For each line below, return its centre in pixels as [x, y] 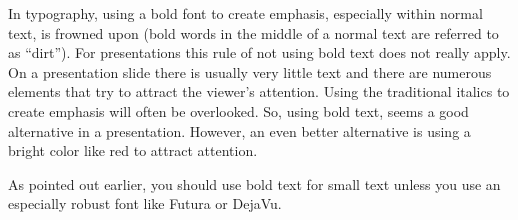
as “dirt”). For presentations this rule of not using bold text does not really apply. [259, 52]
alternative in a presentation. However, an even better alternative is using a [239, 130]
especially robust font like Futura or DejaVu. [145, 203]
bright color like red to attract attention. [133, 150]
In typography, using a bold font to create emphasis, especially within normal [245, 13]
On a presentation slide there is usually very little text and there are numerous [250, 71]
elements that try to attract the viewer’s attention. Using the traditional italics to [259, 91]
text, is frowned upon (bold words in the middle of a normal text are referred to [253, 32]
